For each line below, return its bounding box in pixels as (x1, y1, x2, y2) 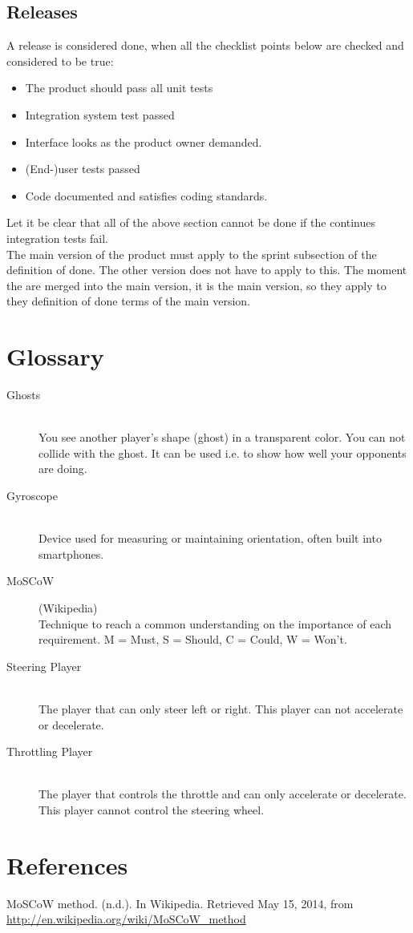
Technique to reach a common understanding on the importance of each (38, 615, 392, 632)
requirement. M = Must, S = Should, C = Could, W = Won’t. (38, 631, 347, 648)
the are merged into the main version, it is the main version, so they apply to (6, 277, 387, 293)
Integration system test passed (25, 106, 175, 123)
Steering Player (6, 657, 82, 674)
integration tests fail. (6, 229, 108, 246)
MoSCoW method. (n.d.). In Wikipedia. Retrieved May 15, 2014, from (6, 895, 354, 911)
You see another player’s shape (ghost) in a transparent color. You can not (38, 429, 406, 446)
